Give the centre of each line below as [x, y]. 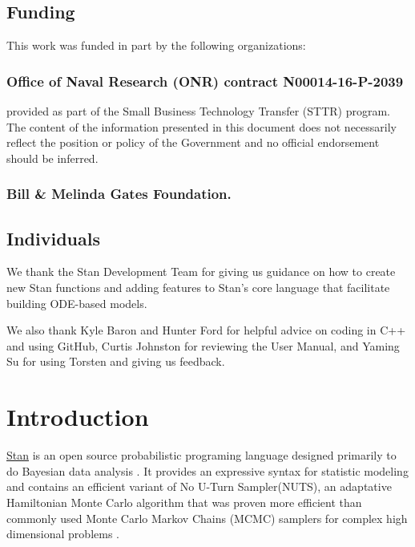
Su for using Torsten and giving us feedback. [116, 361]
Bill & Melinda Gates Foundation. [119, 194]
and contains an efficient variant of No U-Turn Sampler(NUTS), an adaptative [199, 486]
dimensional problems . [63, 534]
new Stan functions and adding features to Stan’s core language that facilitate [198, 288]
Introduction [78, 417]
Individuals [53, 238]
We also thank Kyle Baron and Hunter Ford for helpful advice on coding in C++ [206, 330]
